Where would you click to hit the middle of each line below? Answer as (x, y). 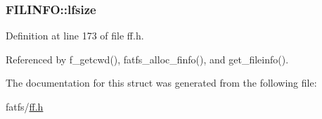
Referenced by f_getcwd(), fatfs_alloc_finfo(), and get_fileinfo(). (147, 59)
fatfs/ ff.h (25, 106)
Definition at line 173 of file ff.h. (75, 36)
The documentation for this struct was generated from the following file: (161, 83)
